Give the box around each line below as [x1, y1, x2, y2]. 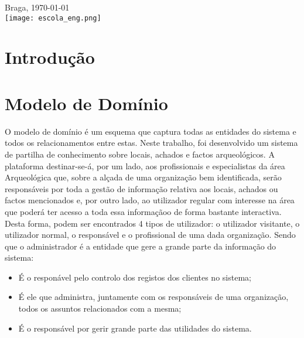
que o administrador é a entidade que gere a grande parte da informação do [5, 240, 276, 252]
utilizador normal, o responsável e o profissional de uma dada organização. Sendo [5, 228, 296, 241]
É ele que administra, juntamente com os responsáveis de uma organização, [18, 291, 289, 303]
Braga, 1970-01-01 [5, 1, 70, 13]
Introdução [5, 45, 95, 69]
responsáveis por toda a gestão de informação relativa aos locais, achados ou [5, 182, 278, 194]
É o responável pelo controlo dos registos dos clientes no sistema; [18, 271, 251, 283]
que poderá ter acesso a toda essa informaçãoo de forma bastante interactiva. [5, 205, 282, 217]
